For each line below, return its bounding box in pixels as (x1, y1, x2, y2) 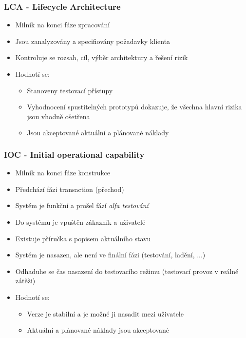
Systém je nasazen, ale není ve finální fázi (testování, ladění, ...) (15, 250, 206, 260)
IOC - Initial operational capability (4, 148, 145, 160)
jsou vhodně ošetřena (27, 111, 90, 121)
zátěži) (15, 275, 36, 286)
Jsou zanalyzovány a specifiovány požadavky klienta (15, 36, 170, 46)
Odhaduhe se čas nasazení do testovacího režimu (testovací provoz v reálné (15, 266, 239, 276)
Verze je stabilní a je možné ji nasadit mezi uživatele (27, 308, 184, 318)
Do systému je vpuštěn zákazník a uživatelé (15, 216, 146, 227)
